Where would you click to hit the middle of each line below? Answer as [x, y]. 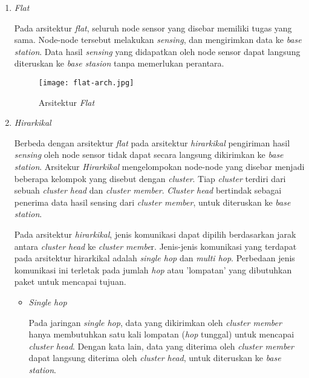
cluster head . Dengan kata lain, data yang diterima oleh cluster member [161, 346]
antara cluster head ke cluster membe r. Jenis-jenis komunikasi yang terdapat [155, 246]
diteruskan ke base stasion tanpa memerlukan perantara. [119, 63]
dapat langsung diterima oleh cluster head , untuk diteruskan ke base [155, 358]
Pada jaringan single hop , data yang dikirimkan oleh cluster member [155, 322]
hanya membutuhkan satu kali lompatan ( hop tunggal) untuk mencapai [161, 334]
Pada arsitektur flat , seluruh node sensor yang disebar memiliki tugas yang [153, 28]
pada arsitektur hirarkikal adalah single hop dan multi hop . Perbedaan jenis [154, 258]
